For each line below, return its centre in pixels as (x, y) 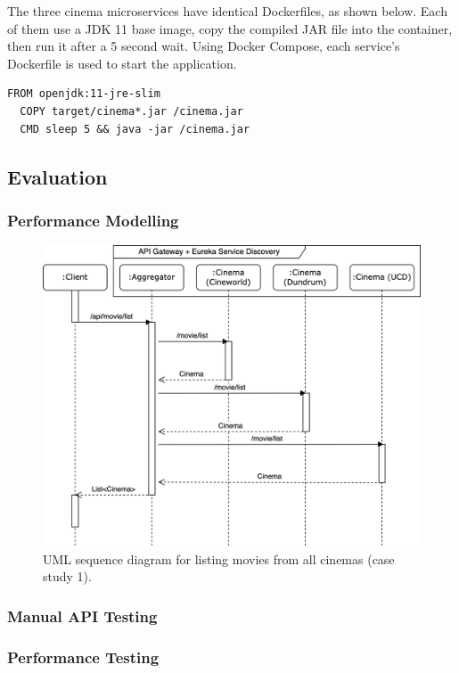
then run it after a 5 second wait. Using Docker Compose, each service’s (204, 46)
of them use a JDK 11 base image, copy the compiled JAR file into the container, (230, 28)
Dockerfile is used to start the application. (122, 63)
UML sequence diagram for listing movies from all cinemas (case (219, 558)
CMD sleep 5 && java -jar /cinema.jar (135, 129)
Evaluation (57, 176)
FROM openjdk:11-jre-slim (84, 94)
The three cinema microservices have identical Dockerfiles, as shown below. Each (227, 11)
